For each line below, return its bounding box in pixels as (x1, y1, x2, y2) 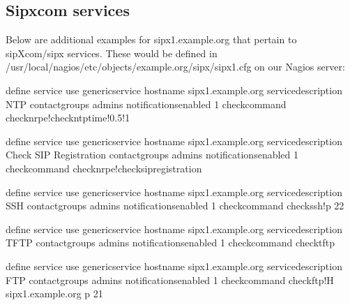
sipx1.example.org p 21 (6, 286, 103, 301)
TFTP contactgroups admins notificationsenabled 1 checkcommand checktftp (6, 235, 335, 250)
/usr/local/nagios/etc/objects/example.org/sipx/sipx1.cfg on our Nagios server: (6, 59, 345, 74)
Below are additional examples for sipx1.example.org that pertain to (6, 32, 297, 47)
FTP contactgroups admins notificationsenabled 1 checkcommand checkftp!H (6, 272, 334, 287)
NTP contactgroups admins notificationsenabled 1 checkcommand (6, 96, 287, 111)
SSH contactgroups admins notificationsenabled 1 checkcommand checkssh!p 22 (6, 198, 344, 213)
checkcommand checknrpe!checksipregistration (6, 161, 202, 175)
